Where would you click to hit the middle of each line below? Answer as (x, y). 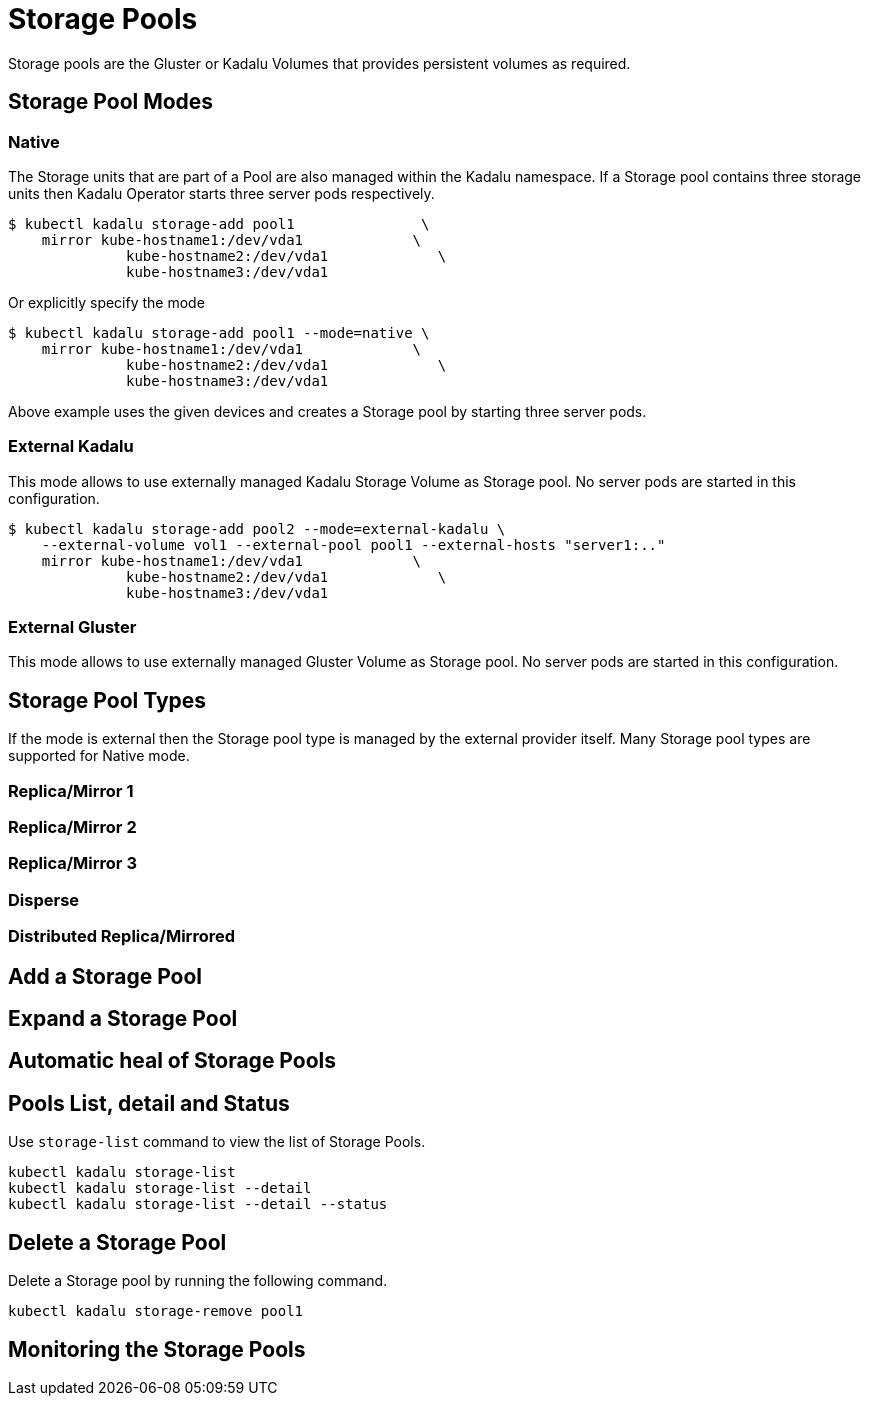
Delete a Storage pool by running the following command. (198, 1281)
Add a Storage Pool (105, 976)
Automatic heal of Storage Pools (172, 1061)
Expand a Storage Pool (123, 1019)
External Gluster (72, 627)
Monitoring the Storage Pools (157, 1349)
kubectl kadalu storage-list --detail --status (198, 1204)
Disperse (44, 899)
